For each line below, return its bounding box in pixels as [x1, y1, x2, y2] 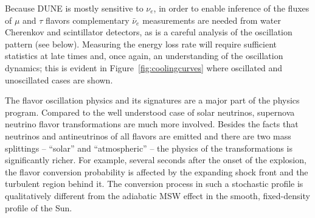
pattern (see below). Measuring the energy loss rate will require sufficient [5, 37, 277, 50]
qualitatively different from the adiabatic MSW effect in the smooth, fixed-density [5, 189, 310, 202]
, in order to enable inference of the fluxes [153, 2, 310, 14]
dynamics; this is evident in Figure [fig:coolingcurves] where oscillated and [5, 61, 283, 74]
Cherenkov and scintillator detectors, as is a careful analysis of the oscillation [5, 26, 292, 38]
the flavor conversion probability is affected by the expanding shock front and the [5, 165, 308, 178]
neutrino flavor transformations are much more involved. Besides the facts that [5, 118, 299, 130]
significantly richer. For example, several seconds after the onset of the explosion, [5, 153, 306, 166]
